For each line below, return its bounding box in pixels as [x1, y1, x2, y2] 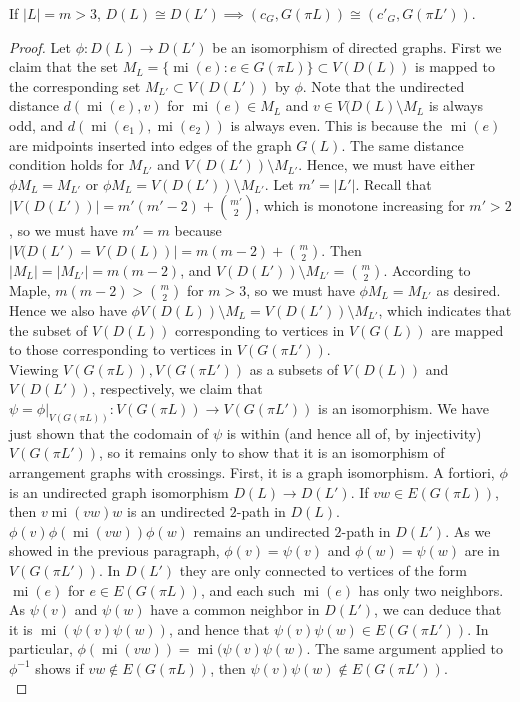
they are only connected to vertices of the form [179, 559, 467, 580]
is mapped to [415, 56, 495, 77]
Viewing [9, 358, 59, 379]
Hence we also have [9, 299, 127, 320]
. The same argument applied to [306, 638, 503, 659]
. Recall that [355, 173, 432, 194]
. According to [383, 259, 471, 280]
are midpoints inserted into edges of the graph [9, 134, 292, 155]
